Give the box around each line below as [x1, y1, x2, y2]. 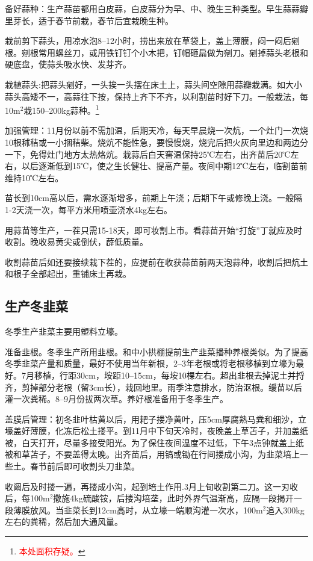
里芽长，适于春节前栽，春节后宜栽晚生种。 [5, 14, 173, 26]
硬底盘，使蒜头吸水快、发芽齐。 [5, 58, 131, 70]
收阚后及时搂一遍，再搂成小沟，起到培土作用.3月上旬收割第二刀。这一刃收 [5, 480, 298, 492]
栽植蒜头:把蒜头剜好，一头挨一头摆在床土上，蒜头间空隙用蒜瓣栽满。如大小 [5, 78, 302, 90]
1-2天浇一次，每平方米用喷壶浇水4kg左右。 [5, 203, 173, 215]
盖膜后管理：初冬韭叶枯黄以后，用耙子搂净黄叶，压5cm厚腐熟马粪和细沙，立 [5, 412, 306, 425]
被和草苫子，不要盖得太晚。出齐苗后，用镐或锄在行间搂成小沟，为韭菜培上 [5, 448, 300, 460]
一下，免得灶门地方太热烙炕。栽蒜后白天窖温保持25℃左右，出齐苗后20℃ [5, 147, 291, 160]
